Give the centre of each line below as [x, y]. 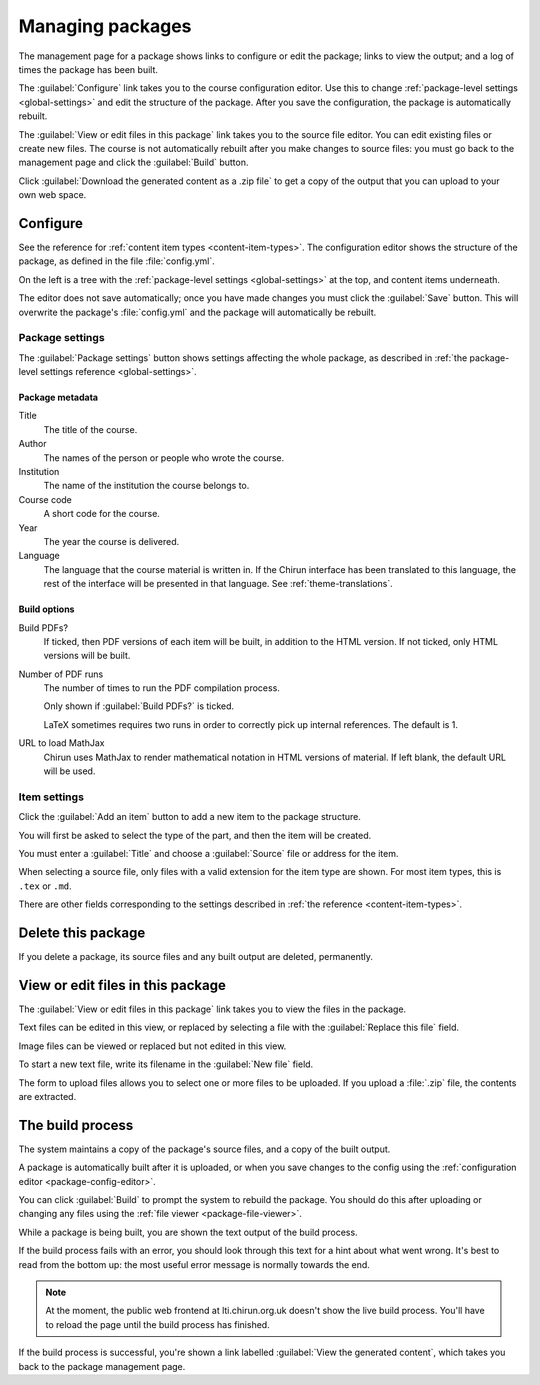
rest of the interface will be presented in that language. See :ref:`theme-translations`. [218, 584]
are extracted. [47, 1096]
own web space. [52, 195]
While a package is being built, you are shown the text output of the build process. [188, 1232]
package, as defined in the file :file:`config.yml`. [116, 261]
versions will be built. [87, 656]
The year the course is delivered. [111, 541]
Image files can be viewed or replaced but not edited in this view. [152, 1046]
